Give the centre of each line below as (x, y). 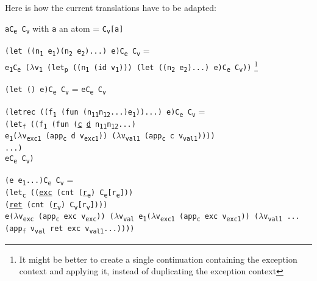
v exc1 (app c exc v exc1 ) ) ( (207, 218)
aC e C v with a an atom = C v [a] (64, 28)
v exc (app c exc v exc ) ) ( (66, 218)
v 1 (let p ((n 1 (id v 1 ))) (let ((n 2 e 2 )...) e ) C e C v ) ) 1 (146, 66)
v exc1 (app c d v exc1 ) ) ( (69, 137)
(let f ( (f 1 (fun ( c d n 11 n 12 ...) (70, 125)
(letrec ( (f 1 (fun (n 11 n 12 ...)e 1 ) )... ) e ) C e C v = (105, 112)
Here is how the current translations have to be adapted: (111, 7)
